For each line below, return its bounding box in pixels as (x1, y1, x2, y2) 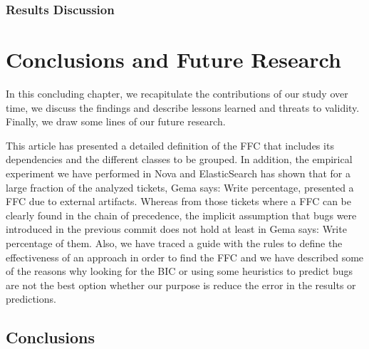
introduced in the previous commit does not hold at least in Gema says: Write (6, 222, 347, 236)
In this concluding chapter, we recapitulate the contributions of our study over (6, 85, 348, 100)
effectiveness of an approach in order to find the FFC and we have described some (6, 249, 364, 264)
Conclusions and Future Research (6, 45, 341, 74)
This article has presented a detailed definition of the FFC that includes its (6, 137, 334, 152)
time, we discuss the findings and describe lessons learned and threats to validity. (6, 100, 360, 115)
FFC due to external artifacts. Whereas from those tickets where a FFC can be (6, 194, 352, 209)
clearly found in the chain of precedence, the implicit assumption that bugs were (6, 207, 357, 222)
